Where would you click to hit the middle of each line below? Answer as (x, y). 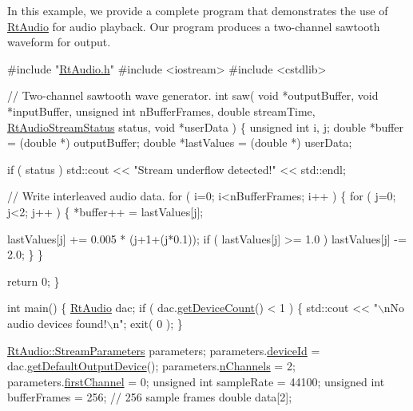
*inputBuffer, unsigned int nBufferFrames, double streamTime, (161, 111)
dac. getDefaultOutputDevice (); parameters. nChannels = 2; (151, 366)
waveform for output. (59, 42)
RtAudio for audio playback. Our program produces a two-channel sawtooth (194, 26)
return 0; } (34, 281)
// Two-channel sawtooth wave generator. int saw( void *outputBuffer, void (193, 95)
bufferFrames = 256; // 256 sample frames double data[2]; (150, 397)
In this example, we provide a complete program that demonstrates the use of (198, 10)
